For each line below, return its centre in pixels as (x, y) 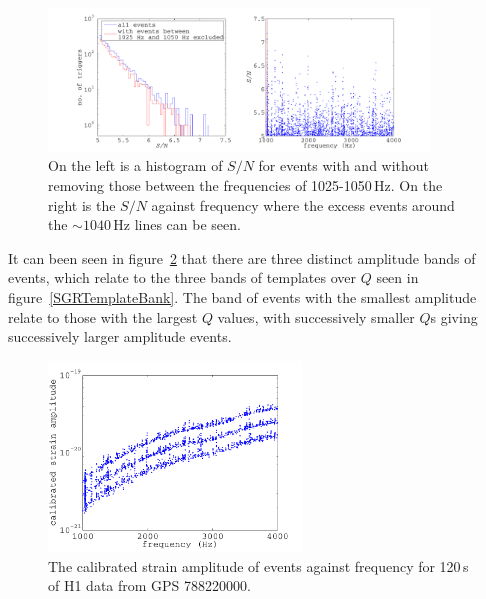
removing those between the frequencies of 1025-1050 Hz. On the (245, 185)
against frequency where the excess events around (303, 204)
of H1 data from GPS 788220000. (149, 585)
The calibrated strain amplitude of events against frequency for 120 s (258, 565)
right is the (82, 204)
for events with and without (344, 165)
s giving (454, 316)
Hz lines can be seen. (177, 224)
